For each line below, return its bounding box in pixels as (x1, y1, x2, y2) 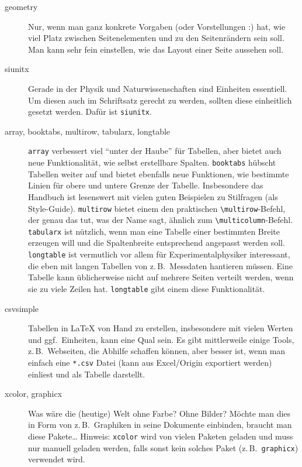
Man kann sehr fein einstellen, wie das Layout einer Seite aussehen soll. (28, 43, 284, 55)
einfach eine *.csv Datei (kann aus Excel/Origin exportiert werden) (28, 356, 272, 368)
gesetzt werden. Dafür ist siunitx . (28, 105, 152, 118)
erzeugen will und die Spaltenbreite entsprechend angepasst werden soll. (28, 236, 285, 249)
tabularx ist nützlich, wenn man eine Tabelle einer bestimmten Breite (28, 225, 280, 237)
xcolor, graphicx (5, 387, 63, 400)
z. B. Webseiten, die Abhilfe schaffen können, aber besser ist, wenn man (28, 345, 286, 357)
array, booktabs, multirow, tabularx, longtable (5, 125, 171, 137)
